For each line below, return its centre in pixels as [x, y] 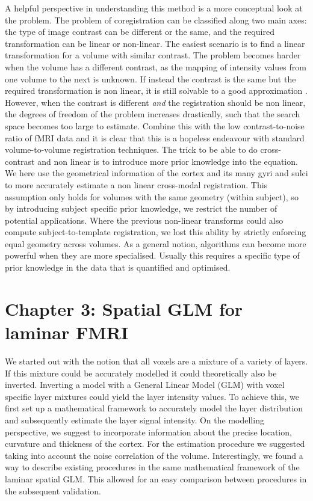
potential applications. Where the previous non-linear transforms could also [144, 220]
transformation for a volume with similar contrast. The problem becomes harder [153, 55]
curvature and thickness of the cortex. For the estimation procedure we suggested [155, 444]
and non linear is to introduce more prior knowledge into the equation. [168, 161]
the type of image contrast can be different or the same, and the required [140, 32]
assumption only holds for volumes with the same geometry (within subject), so [152, 196]
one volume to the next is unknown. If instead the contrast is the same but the [150, 78]
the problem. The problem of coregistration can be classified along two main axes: [156, 20]
